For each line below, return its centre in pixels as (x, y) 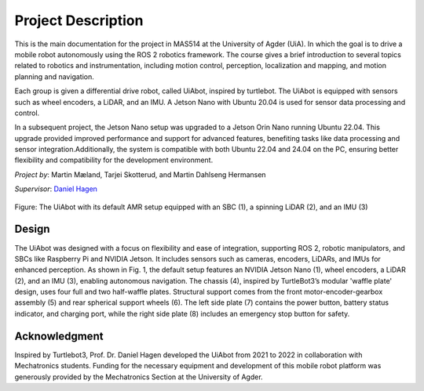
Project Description (79, 20)
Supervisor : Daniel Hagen (56, 189)
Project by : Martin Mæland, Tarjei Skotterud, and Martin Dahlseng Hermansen (140, 174)
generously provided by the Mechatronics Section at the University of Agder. (139, 377)
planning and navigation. (54, 76)
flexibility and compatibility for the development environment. (114, 160)
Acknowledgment (59, 336)
